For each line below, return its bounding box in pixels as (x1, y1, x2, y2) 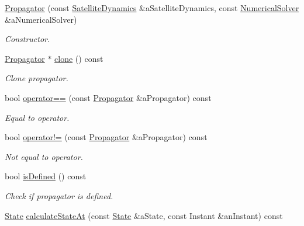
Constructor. (5, 33, 50, 45)
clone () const (54, 52, 103, 64)
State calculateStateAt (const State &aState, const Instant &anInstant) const (5, 209, 283, 221)
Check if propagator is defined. (5, 189, 113, 201)
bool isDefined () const (5, 170, 87, 182)
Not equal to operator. (5, 150, 83, 162)
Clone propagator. (5, 72, 68, 84)
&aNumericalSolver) (5, 13, 77, 25)
